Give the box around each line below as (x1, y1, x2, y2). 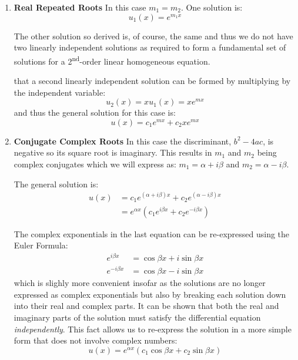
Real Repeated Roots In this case (14, 1, 146, 13)
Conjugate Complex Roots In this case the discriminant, (14, 134, 232, 147)
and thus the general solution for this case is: (14, 106, 176, 119)
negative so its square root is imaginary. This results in (14, 146, 212, 159)
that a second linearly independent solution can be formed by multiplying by (14, 75, 291, 87)
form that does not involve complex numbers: (14, 334, 178, 346)
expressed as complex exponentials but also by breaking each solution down (14, 288, 286, 300)
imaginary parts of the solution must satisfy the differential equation (14, 311, 261, 323)
